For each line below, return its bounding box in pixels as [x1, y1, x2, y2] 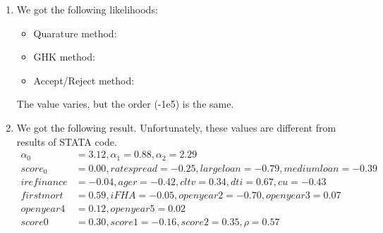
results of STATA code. [16, 134, 117, 149]
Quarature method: [33, 25, 117, 40]
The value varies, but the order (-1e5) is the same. [16, 96, 234, 111]
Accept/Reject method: [33, 73, 135, 87]
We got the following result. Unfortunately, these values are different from [16, 120, 336, 134]
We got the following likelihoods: [16, 2, 158, 16]
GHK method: [33, 49, 95, 64]
